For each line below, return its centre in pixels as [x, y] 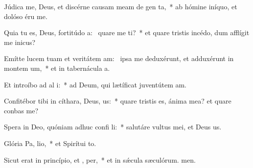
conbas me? [21, 110]
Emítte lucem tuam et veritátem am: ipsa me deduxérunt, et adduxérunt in [119, 58]
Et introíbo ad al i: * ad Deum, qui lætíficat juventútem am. [95, 84]
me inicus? [20, 42]
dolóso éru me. [26, 16]
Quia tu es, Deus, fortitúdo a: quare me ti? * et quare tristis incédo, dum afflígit [127, 32]
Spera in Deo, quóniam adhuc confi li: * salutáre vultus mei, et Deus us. [113, 127]
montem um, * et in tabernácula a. [57, 68]
